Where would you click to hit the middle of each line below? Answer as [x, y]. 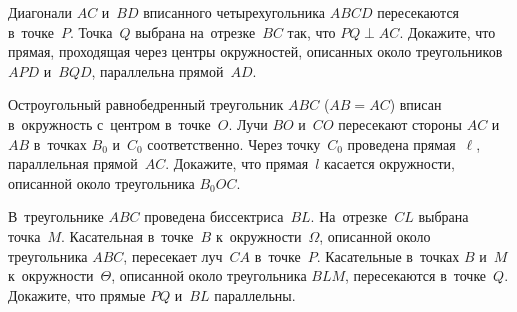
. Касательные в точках [388, 255]
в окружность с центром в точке [109, 123]
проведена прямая [401, 143]
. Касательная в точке [127, 235]
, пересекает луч [173, 255]
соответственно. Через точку [234, 143]
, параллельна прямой [157, 70]
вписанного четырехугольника [234, 12]
